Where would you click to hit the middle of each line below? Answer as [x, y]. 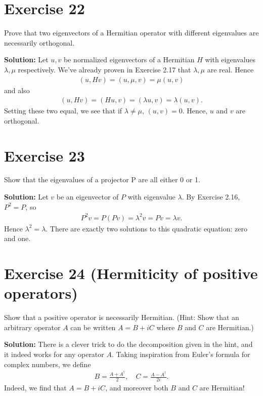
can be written [93, 327]
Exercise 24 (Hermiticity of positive [131, 273]
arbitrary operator [32, 327]
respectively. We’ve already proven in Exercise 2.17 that [104, 69]
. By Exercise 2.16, [211, 197]
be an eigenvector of [87, 197]
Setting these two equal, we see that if [63, 111]
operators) [41, 293]
